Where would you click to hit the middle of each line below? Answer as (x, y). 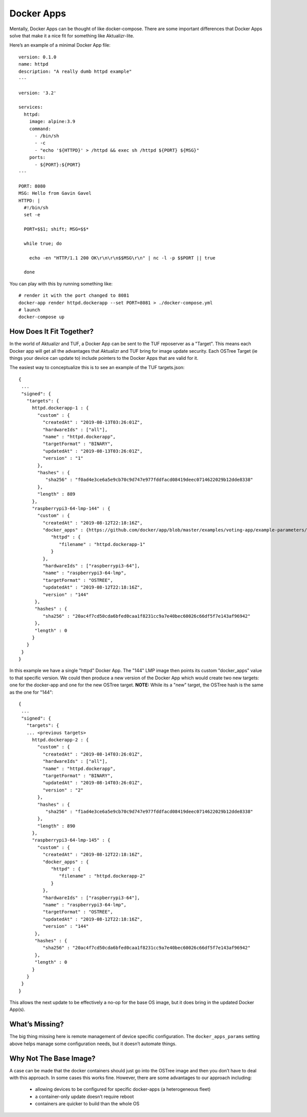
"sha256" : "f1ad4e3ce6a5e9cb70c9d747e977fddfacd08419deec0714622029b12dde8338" (149, 811)
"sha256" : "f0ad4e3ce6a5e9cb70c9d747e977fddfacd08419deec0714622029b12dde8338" (149, 480)
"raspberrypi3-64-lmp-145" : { (71, 840)
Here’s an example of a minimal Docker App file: (60, 45)
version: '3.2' (38, 93)
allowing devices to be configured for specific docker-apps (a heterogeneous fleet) (123, 1089)
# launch (29, 310)
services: (31, 107)
